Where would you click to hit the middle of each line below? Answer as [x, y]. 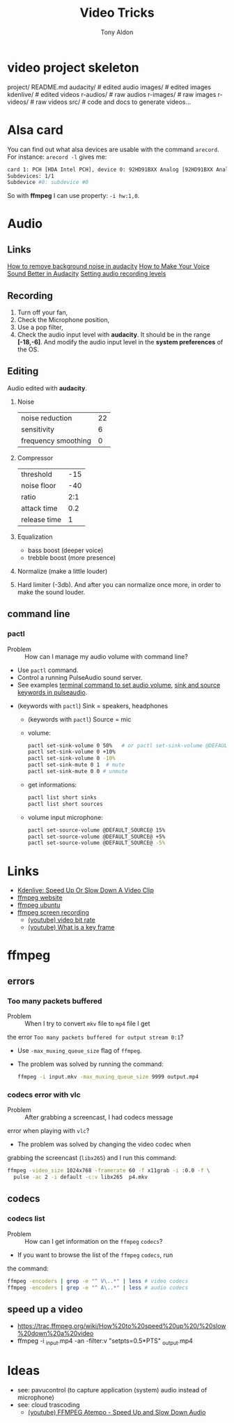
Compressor [35, 457]
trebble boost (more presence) [72, 557]
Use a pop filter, [40, 327]
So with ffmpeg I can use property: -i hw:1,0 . [73, 196]
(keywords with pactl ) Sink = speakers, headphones [93, 706]
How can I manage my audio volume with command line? [106, 656]
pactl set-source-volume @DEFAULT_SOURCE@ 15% [96, 830]
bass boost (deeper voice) [65, 550]
